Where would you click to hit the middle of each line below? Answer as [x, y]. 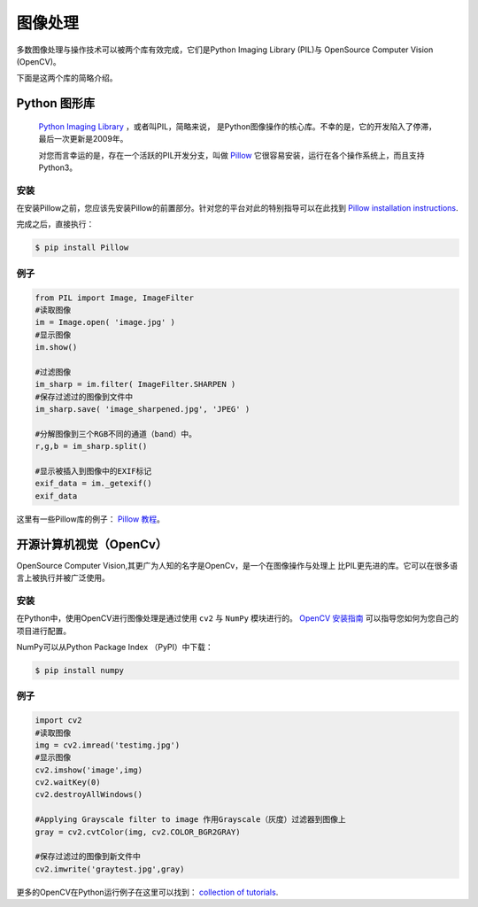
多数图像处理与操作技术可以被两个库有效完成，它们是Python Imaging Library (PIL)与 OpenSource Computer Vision [225, 50]
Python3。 [58, 167]
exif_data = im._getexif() [93, 484]
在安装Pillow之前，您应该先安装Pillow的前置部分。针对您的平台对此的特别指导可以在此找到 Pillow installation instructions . [238, 208]
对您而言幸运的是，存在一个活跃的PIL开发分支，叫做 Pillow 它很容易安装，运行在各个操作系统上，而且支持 [231, 155]
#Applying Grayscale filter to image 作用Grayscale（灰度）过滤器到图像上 [190, 820]
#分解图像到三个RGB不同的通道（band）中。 [116, 434]
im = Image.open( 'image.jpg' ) [105, 322]
